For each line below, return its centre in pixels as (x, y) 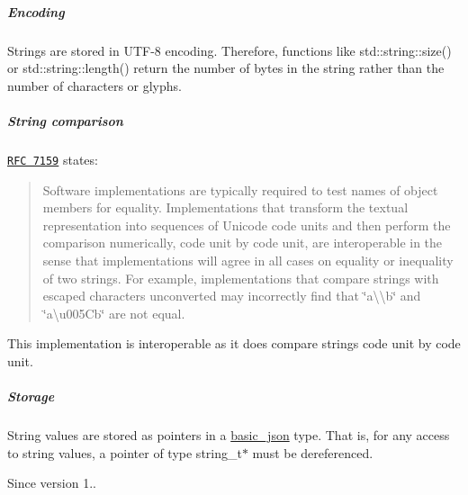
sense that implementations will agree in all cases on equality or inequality (248, 260)
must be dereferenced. (313, 452)
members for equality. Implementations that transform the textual (225, 207)
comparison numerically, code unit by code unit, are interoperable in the (243, 243)
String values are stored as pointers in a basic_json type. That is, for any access (229, 435)
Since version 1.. (52, 483)
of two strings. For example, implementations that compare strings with (241, 278)
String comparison (65, 120)
